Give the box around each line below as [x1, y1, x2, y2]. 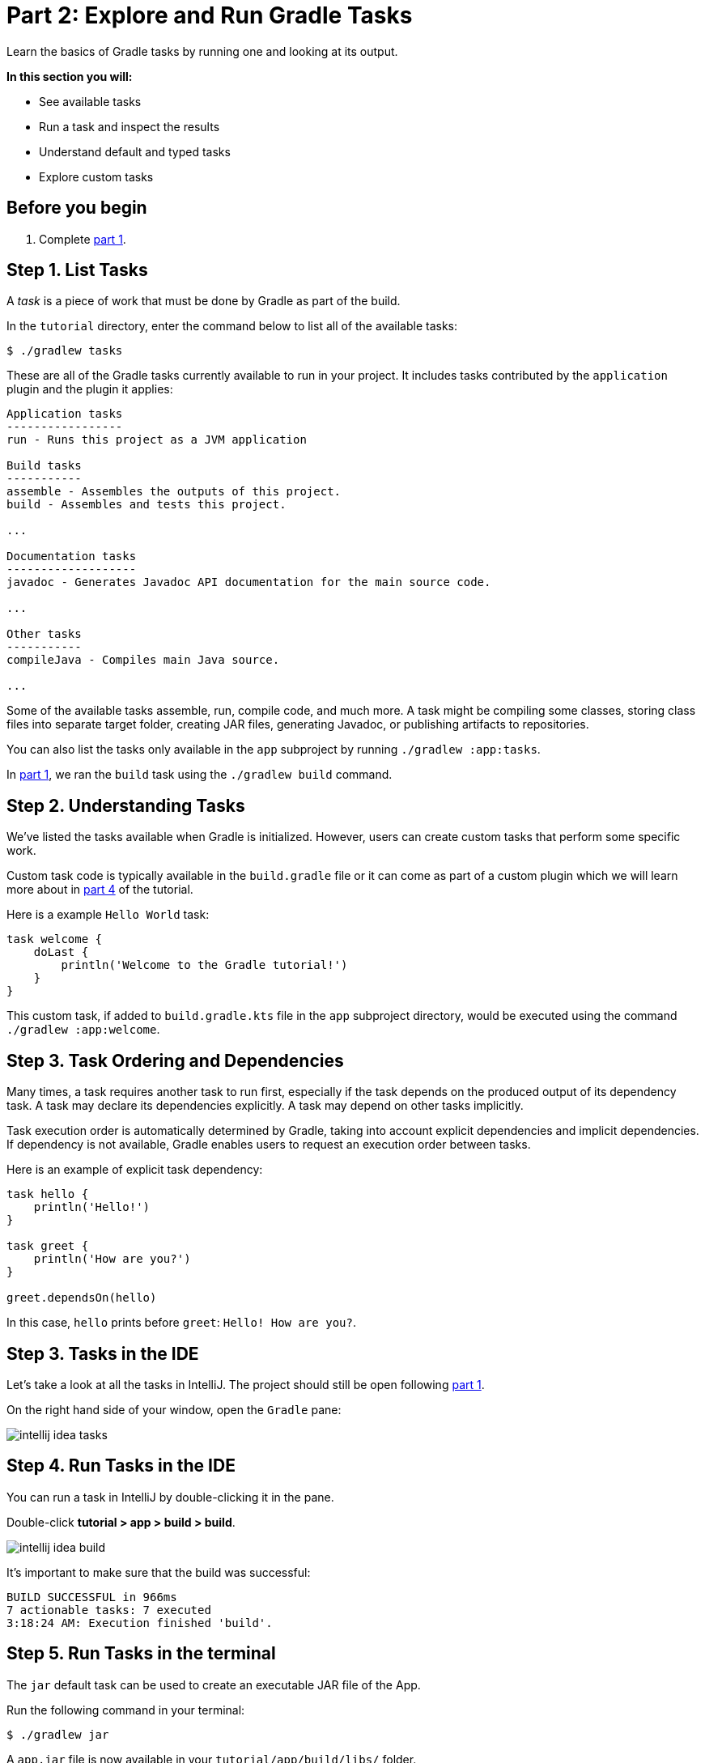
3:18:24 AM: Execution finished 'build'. [6, 1616, 273, 1629]
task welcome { [6, 932, 103, 946]
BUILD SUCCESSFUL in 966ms [6, 1590, 177, 1604]
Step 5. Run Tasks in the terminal [6, 1643, 276, 1664]
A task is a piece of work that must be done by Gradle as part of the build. [6, 294, 401, 308]
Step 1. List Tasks [6, 260, 148, 281]
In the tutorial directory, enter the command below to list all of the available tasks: [6, 319, 457, 333]
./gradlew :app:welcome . [6, 1022, 160, 1037]
